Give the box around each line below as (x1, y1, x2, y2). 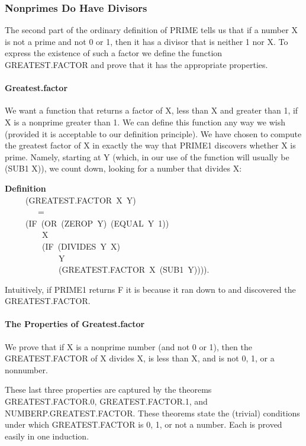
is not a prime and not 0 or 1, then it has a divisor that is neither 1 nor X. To (5, 35, 288, 47)
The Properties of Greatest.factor (5, 318, 145, 330)
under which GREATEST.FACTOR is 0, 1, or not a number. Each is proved (5, 418, 282, 431)
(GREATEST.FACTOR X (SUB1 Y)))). (58, 263, 210, 276)
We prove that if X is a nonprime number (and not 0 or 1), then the (5, 340, 252, 353)
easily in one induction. (5, 429, 89, 442)
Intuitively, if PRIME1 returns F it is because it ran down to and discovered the (5, 283, 296, 295)
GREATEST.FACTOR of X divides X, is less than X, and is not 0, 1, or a (5, 352, 275, 364)
